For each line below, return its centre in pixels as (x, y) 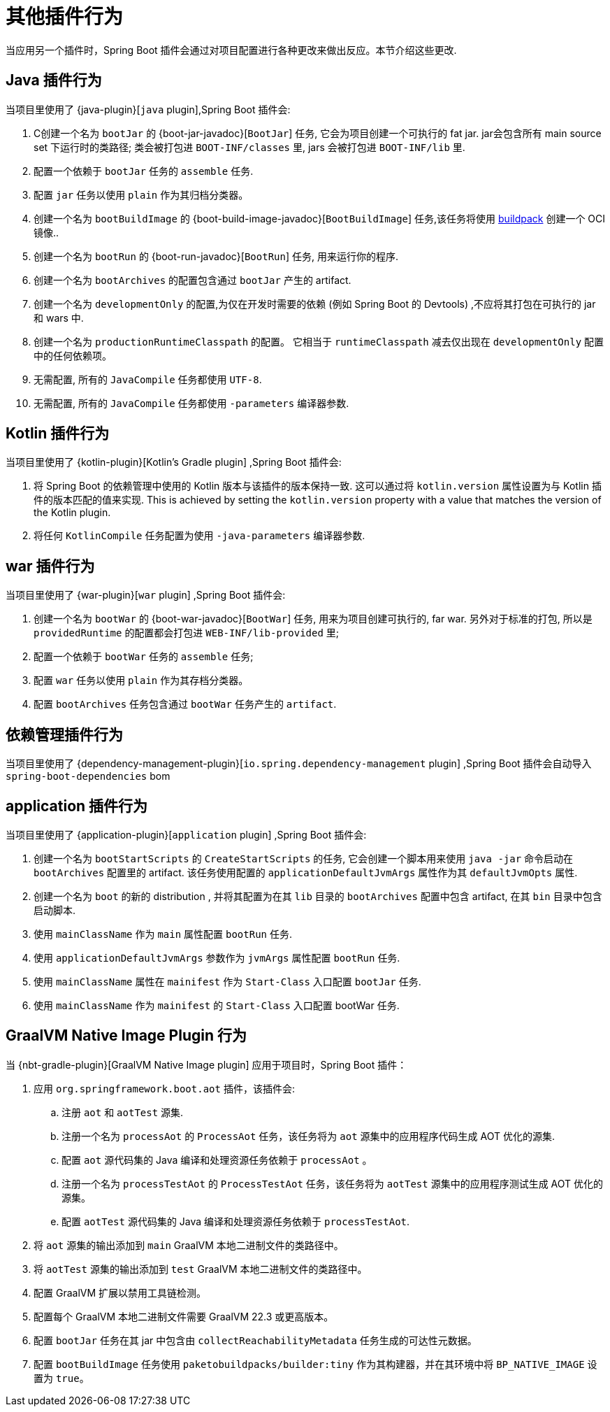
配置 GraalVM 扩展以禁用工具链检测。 (120, 1292)
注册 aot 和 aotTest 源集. (123, 1112)
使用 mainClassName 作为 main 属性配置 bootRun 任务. (163, 934)
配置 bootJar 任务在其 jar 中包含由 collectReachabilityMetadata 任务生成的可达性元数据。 (255, 1340)
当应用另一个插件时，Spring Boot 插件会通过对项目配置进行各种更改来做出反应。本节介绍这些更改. (231, 50)
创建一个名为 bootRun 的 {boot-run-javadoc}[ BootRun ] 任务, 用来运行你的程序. (216, 256)
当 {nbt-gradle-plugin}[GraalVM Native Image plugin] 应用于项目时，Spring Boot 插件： (206, 1064)
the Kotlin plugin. (72, 513)
